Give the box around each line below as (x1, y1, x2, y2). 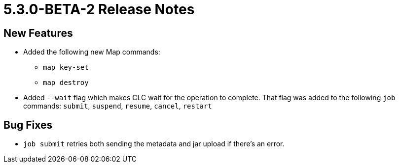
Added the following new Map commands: (23, 48, 160, 56)
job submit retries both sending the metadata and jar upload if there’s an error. (23, 139, 285, 148)
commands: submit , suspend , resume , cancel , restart (23, 102, 212, 111)
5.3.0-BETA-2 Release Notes (3, 1, 195, 18)
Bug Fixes (3, 118, 53, 131)
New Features (3, 27, 73, 39)
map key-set (43, 63, 89, 72)
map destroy (43, 79, 89, 87)
